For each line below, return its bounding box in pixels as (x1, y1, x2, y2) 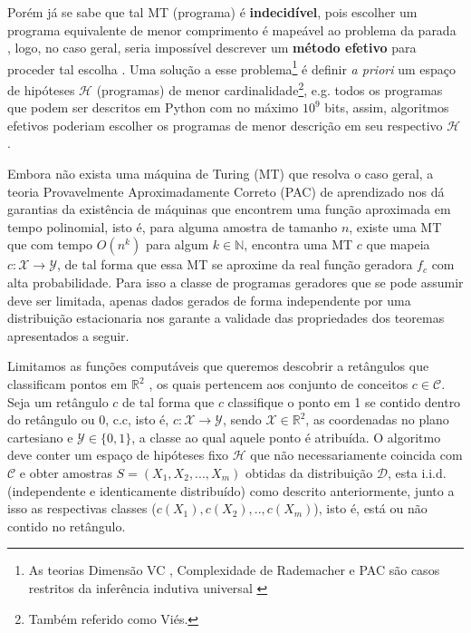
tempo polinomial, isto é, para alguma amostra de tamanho (7, 217, 338, 236)
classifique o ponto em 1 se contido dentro (227, 392, 461, 411)
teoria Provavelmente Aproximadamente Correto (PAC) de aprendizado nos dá (7, 181, 445, 200)
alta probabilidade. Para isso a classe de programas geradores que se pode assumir (7, 273, 464, 292)
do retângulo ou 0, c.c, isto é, (7, 410, 169, 429)
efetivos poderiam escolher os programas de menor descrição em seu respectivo (7, 115, 443, 134)
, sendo (222, 410, 262, 429)
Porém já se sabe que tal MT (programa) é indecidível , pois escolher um (7, 3, 418, 21)
